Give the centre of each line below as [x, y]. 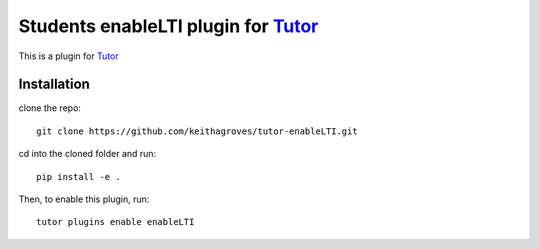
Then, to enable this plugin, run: [84, 199]
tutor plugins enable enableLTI [115, 222]
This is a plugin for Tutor [68, 56]
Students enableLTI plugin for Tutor [168, 26]
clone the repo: [50, 108]
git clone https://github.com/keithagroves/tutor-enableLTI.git [197, 131]
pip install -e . [78, 176]
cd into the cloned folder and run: [87, 154]
